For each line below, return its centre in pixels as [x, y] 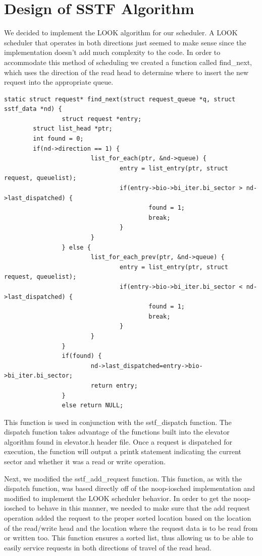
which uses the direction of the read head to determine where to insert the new [126, 72]
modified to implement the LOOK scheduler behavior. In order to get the [118, 498]
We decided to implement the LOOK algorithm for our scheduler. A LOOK [121, 33]
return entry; [114, 385]
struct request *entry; [102, 119]
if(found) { [82, 356]
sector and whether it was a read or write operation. [85, 461]
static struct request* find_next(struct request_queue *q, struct [120, 99]
